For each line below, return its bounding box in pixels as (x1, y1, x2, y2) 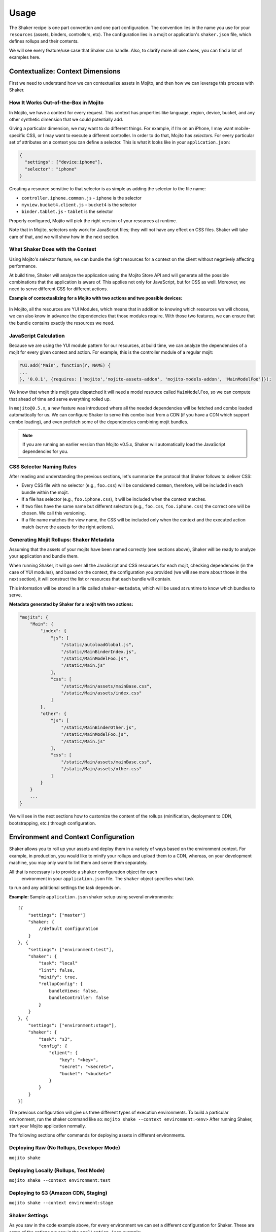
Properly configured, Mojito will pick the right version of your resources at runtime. (9, 217, 177, 224)
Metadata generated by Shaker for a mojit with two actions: (9, 601, 133, 607)
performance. (9, 263, 37, 269)
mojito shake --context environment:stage (9, 1200, 113, 1206)
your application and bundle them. (9, 553, 79, 559)
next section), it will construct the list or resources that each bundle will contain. (9, 576, 172, 582)
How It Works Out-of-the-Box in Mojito (9, 99, 104, 106)
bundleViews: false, (49, 988, 99, 993)
